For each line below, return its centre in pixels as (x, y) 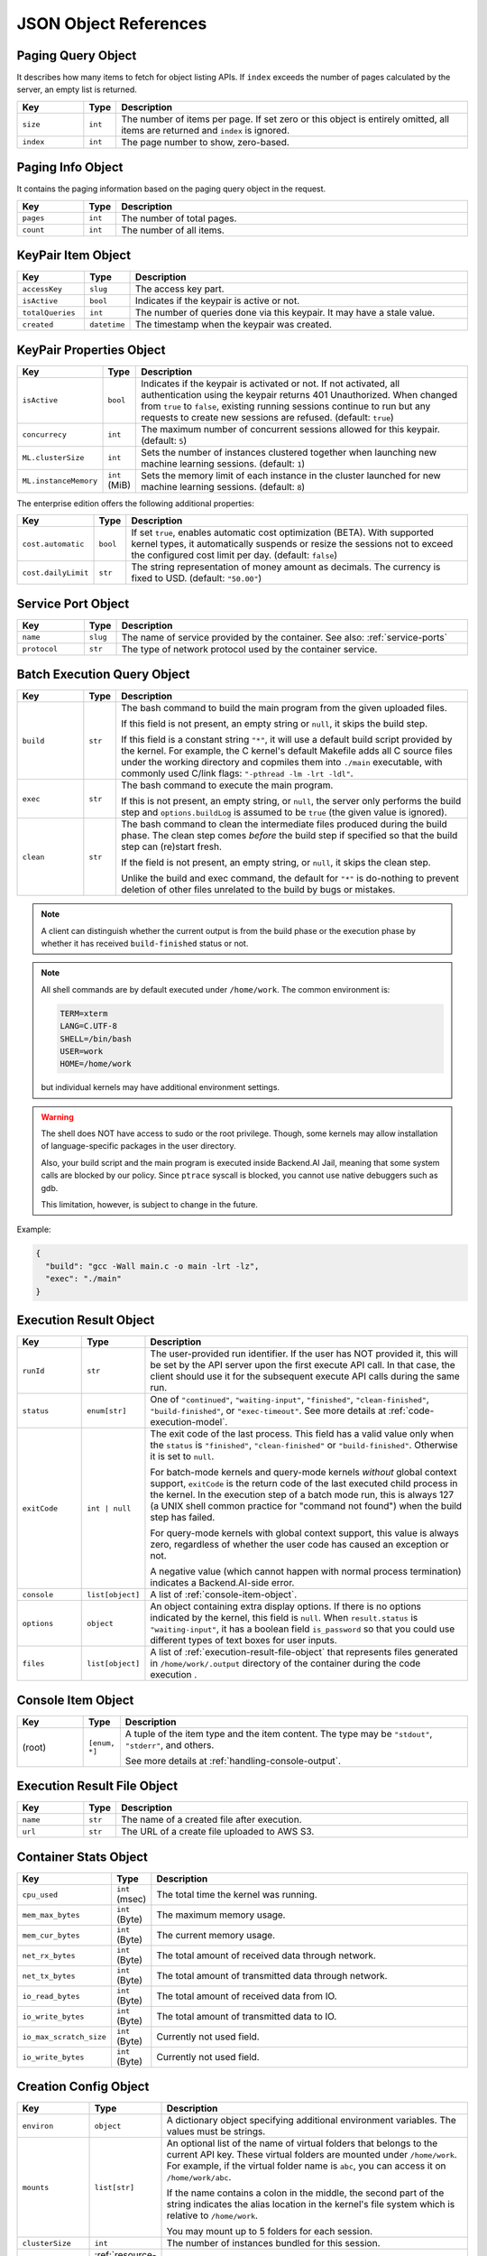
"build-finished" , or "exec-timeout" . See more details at (268, 1410)
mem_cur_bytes (51, 1935)
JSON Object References (112, 23)
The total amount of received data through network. (266, 1956)
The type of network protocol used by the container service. (249, 649)
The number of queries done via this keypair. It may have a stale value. (285, 313)
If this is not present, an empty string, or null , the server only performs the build (291, 801)
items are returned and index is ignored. (206, 130)
